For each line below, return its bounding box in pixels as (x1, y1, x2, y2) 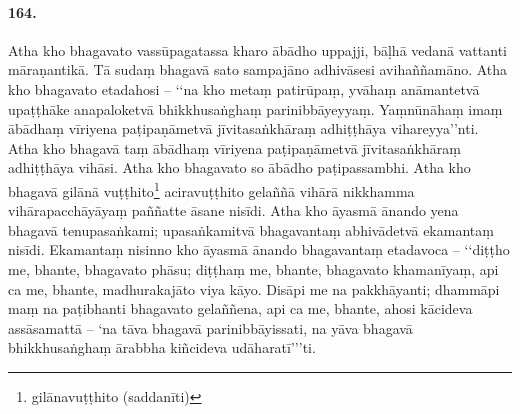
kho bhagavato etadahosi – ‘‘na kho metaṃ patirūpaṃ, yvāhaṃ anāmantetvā (8, 78, 480, 99)
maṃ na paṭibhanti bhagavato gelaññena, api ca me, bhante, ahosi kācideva (8, 298, 473, 319)
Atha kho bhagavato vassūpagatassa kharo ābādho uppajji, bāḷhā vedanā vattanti (8, 39, 507, 60)
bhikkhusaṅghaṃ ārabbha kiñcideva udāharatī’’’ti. (8, 337, 316, 358)
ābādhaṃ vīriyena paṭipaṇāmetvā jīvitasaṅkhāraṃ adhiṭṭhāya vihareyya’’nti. (8, 118, 479, 139)
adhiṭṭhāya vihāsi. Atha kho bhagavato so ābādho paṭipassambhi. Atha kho (8, 157, 471, 178)
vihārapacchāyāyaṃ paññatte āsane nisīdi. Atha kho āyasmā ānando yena (8, 200, 459, 221)
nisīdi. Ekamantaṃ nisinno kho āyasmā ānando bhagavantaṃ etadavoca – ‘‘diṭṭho (8, 239, 510, 260)
